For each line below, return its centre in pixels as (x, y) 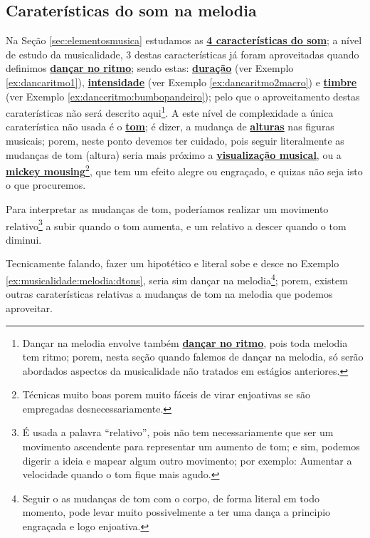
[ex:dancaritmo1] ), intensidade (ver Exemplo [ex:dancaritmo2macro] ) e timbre (181, 82)
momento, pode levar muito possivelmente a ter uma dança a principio (176, 512)
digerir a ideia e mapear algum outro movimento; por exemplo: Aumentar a (187, 460)
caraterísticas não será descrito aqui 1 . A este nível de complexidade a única (170, 112)
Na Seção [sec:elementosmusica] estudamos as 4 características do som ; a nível (184, 40)
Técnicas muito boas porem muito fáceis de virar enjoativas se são (166, 394)
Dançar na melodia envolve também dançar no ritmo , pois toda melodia (185, 342)
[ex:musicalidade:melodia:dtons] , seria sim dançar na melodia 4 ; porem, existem (177, 279)
